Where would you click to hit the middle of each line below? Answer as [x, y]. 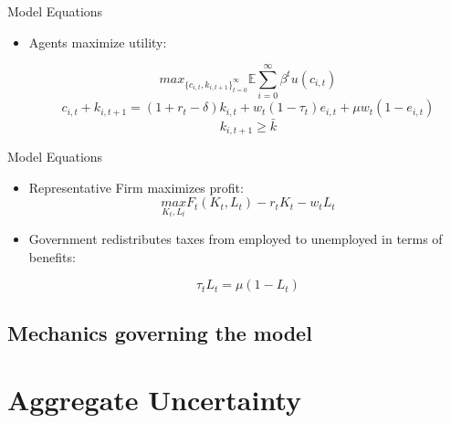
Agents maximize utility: [98, 42]
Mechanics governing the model [160, 332]
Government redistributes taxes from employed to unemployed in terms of [236, 239]
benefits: [52, 256]
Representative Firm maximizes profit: [136, 187]
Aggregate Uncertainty [155, 400]
